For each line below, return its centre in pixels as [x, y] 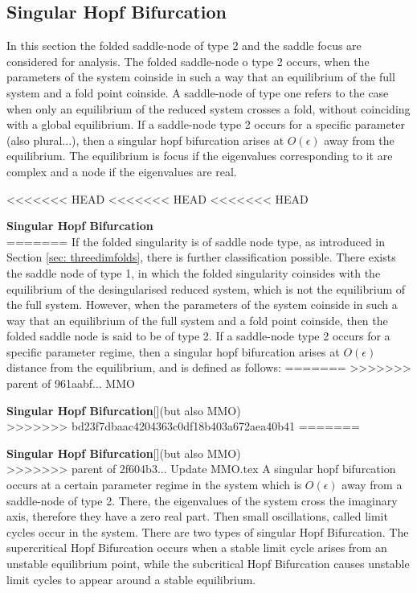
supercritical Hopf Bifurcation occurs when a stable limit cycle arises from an [197, 548]
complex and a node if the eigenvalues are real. [122, 171]
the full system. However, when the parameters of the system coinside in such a [202, 305]
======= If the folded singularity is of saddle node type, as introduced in [196, 241]
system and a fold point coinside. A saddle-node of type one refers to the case [198, 92]
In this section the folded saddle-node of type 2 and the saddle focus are [184, 45]
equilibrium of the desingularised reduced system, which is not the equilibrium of [206, 288]
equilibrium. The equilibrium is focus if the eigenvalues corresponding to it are [200, 156]
